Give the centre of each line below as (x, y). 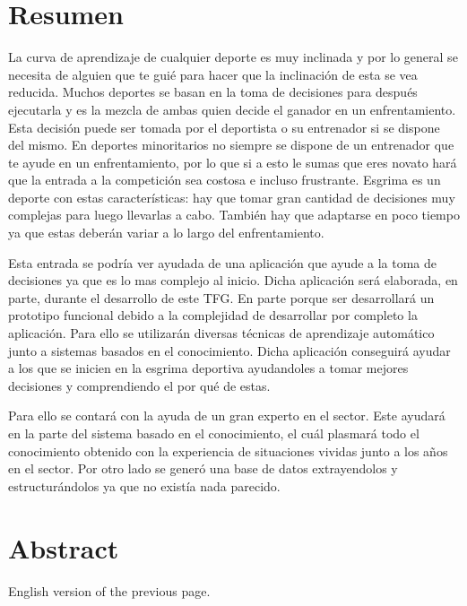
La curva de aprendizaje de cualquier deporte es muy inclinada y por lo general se (233, 57)
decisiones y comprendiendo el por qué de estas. (139, 385)
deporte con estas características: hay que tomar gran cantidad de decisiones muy (232, 197)
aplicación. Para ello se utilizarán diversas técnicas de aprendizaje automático (221, 333)
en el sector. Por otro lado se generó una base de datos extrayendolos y (203, 468)
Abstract (64, 547)
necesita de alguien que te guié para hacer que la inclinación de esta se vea (213, 74)
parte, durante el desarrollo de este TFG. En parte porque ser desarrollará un (221, 297)
